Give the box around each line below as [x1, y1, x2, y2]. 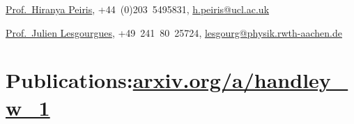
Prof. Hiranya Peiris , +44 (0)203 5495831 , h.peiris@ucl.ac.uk [6, 2, 270, 16]
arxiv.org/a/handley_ [132, 66, 348, 94]
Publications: [6, 66, 133, 94]
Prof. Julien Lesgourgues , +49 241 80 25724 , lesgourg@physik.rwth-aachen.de [6, 25, 342, 39]
